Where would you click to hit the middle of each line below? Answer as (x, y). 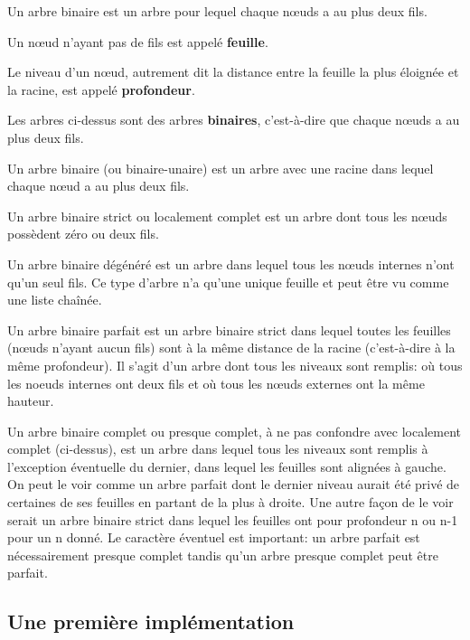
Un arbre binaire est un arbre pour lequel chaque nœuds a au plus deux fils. (217, 11)
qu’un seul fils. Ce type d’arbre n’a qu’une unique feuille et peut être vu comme (228, 282)
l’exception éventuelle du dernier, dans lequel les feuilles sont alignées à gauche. (227, 466)
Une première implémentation (151, 621)
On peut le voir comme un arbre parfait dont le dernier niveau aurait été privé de (234, 484)
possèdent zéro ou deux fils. (83, 234)
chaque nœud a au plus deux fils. (99, 186)
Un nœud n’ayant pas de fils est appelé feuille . (138, 41)
